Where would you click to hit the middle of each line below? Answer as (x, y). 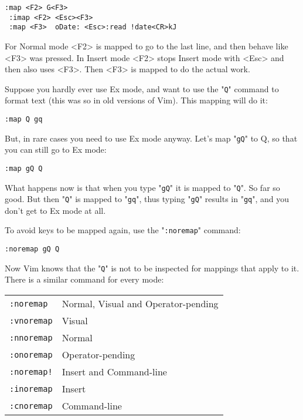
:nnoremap (31, 337)
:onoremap (31, 355)
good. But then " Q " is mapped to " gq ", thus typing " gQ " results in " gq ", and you (147, 199)
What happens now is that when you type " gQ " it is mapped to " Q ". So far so (142, 187)
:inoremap (31, 389)
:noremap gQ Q (32, 249)
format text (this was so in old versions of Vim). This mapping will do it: (136, 100)
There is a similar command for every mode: (84, 279)
